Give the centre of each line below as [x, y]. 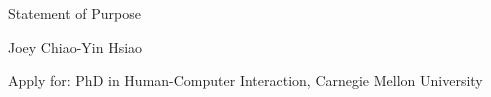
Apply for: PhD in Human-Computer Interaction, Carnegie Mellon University [245, 80]
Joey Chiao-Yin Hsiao [75, 46]
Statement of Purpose [74, 13]
